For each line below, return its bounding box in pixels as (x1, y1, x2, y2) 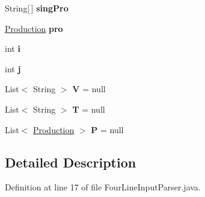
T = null (72, 102, 105, 115)
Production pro (5, 22, 63, 34)
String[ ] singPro (5, 2, 69, 14)
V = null (72, 83, 106, 95)
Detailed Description (5, 152, 136, 171)
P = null (91, 123, 124, 136)
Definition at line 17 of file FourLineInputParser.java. (5, 181, 201, 193)
